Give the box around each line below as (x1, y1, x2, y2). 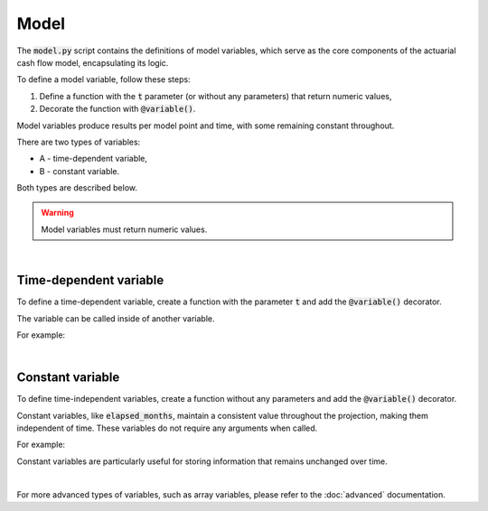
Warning (41, 208, 74, 218)
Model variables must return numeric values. (41, 224, 208, 235)
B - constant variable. (39, 165, 120, 176)
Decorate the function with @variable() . (39, 104, 196, 115)
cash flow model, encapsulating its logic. (16, 57, 169, 68)
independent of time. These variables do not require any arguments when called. (16, 423, 318, 433)
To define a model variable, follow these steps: (16, 74, 191, 85)
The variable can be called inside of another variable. (16, 312, 215, 324)
